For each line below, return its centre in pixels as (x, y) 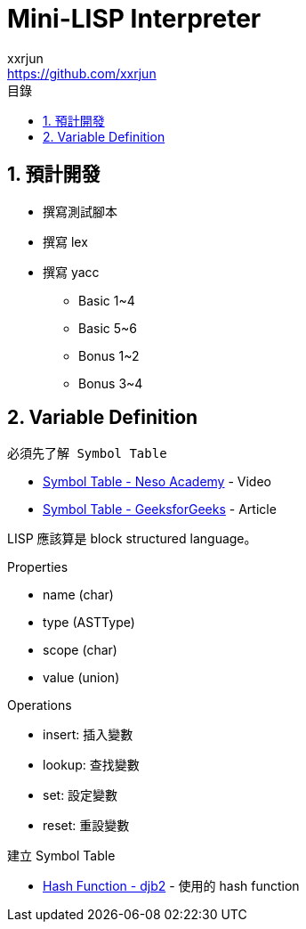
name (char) (78, 595)
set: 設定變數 (81, 795)
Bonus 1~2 (109, 355)
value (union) (81, 678)
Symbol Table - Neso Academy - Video (157, 482)
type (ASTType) (89, 623)
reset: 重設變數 (86, 826)
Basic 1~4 (107, 300)
